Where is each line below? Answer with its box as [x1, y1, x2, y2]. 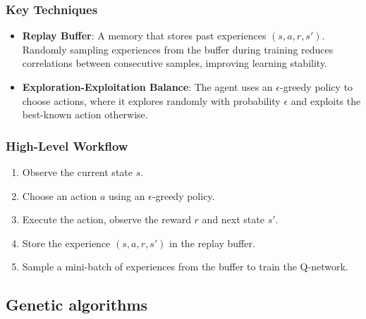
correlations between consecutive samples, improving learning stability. [22, 56, 328, 70]
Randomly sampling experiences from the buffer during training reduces [22, 42, 334, 56]
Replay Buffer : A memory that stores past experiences [22, 28, 267, 43]
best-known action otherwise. [22, 107, 148, 122]
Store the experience [22, 235, 111, 250]
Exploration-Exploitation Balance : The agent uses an [22, 80, 273, 94]
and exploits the [291, 93, 361, 108]
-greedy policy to [279, 80, 353, 94]
